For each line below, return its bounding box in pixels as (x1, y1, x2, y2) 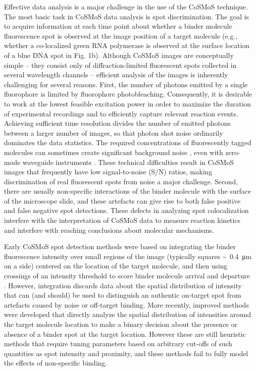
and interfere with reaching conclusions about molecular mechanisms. (4, 224, 214, 235)
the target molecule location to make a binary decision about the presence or (4, 319, 238, 329)
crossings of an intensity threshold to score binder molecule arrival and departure (4, 270, 250, 281)
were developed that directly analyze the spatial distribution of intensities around (4, 309, 252, 319)
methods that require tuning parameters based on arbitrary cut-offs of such (4, 338, 233, 349)
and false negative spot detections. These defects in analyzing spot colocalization (4, 205, 249, 215)
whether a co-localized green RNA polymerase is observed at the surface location (4, 40, 250, 51)
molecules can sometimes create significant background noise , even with (4, 147, 223, 157)
